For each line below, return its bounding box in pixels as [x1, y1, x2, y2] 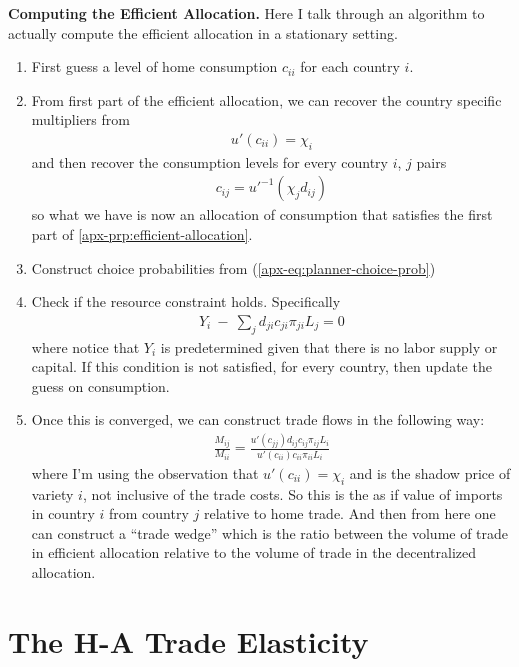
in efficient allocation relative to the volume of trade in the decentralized [31, 542, 477, 563]
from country [109, 503, 189, 524]
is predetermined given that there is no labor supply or [160, 336, 498, 357]
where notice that [31, 336, 140, 357]
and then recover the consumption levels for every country [31, 151, 388, 172]
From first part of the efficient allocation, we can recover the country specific [31, 89, 502, 110]
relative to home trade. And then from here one [203, 503, 496, 524]
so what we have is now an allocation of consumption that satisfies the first [31, 204, 493, 225]
